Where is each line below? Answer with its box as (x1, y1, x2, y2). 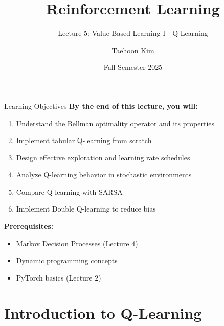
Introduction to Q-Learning (4, 302, 202, 323)
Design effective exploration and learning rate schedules (16, 152, 190, 162)
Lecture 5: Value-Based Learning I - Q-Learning (58, 28, 208, 38)
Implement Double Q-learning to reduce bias (16, 203, 156, 214)
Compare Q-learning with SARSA (16, 186, 123, 197)
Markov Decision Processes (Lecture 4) (16, 238, 138, 248)
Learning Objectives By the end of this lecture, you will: (4, 100, 198, 111)
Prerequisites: (4, 221, 54, 231)
